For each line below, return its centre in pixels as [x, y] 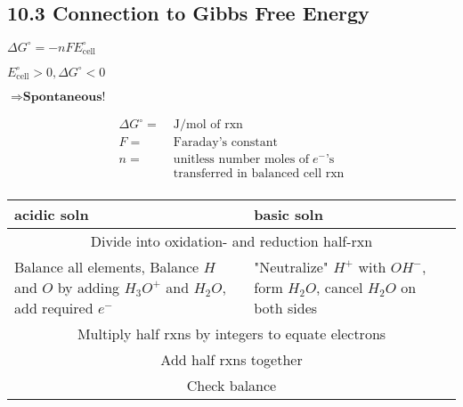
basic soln [288, 215]
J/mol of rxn [208, 125]
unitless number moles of [241, 160]
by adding [89, 288]
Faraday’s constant [225, 143]
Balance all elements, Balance [107, 267]
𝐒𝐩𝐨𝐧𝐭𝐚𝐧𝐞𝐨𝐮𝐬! [64, 98]
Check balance [231, 386]
